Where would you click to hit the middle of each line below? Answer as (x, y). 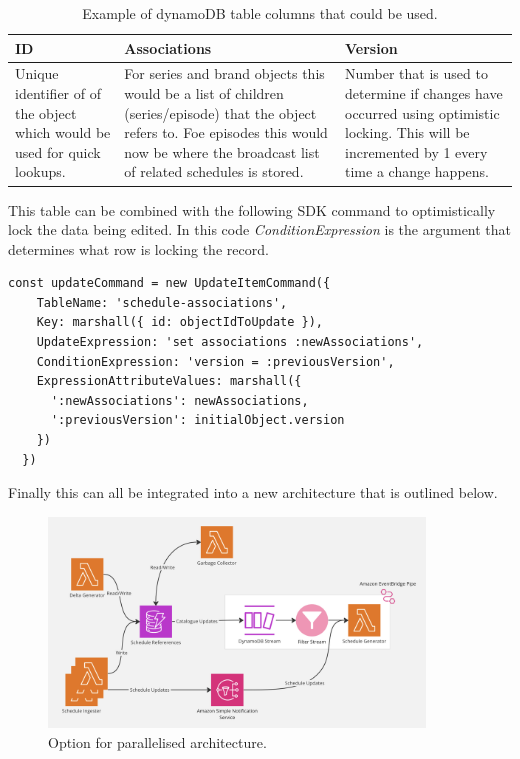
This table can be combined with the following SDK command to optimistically (252, 209)
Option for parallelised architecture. (157, 741)
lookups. (40, 171)
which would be (63, 132)
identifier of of (58, 93)
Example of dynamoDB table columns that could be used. (260, 13)
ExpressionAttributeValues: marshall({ (169, 381)
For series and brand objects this (224, 73)
